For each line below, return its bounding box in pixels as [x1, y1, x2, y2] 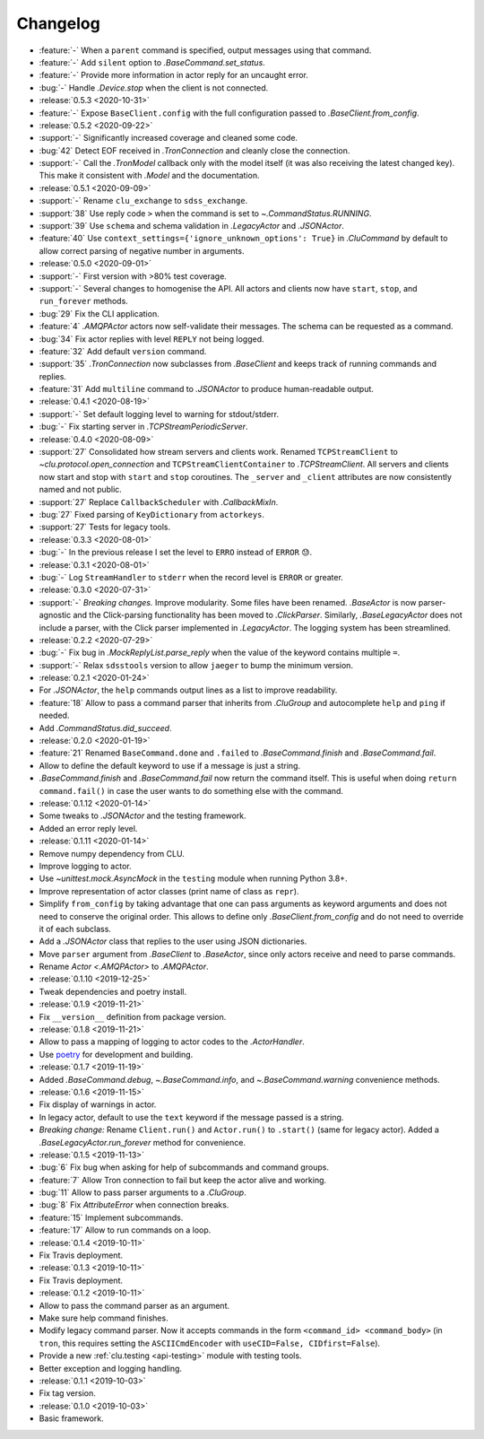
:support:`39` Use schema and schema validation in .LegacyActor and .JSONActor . [39, 221, 344, 231]
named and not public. [39, 484, 123, 495]
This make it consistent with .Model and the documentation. [39, 170, 260, 181]
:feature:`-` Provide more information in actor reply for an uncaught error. [39, 70, 309, 81]
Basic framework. [39, 1413, 105, 1424]
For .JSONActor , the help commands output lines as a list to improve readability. [39, 685, 338, 695]
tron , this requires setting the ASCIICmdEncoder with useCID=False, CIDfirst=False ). [39, 1338, 381, 1348]
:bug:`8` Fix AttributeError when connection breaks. [39, 1199, 229, 1210]
